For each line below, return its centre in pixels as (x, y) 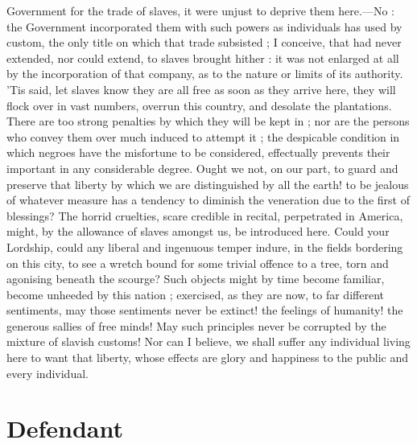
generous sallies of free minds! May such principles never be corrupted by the (196, 325)
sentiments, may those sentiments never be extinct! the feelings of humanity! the (205, 310)
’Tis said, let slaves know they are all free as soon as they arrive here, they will (201, 89)
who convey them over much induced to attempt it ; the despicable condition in (203, 136)
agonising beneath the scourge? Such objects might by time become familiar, (196, 279)
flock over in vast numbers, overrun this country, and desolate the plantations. (199, 105)
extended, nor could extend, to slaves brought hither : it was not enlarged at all (203, 58)
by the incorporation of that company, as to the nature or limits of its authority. (205, 74)
